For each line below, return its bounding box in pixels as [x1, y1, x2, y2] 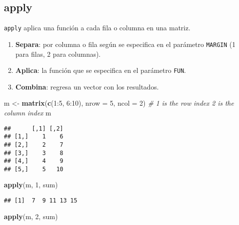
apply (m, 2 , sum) [4, 211, 58, 221]
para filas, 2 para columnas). [15, 48, 101, 59]
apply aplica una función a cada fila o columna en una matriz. [4, 22, 191, 33]
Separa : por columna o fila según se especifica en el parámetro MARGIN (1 [15, 39, 236, 49]
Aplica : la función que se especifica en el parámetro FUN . [15, 65, 186, 75]
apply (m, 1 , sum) [4, 180, 58, 190]
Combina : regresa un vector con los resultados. [15, 81, 159, 91]
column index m [4, 107, 51, 117]
